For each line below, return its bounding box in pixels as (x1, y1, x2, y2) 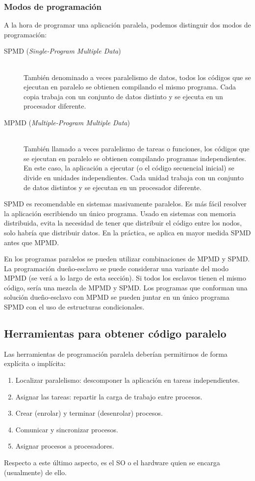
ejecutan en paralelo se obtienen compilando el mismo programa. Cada (24, 82, 236, 92)
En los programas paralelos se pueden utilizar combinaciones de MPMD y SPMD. (4, 254, 250, 264)
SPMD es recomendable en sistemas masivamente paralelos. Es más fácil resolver (4, 198, 247, 209)
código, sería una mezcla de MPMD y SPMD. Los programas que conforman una (4, 282, 248, 292)
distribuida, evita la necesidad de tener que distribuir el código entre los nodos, (4, 218, 242, 228)
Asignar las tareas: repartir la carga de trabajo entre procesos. (15, 391, 203, 401)
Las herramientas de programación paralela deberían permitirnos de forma (4, 348, 228, 359)
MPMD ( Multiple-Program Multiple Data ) (4, 117, 130, 127)
